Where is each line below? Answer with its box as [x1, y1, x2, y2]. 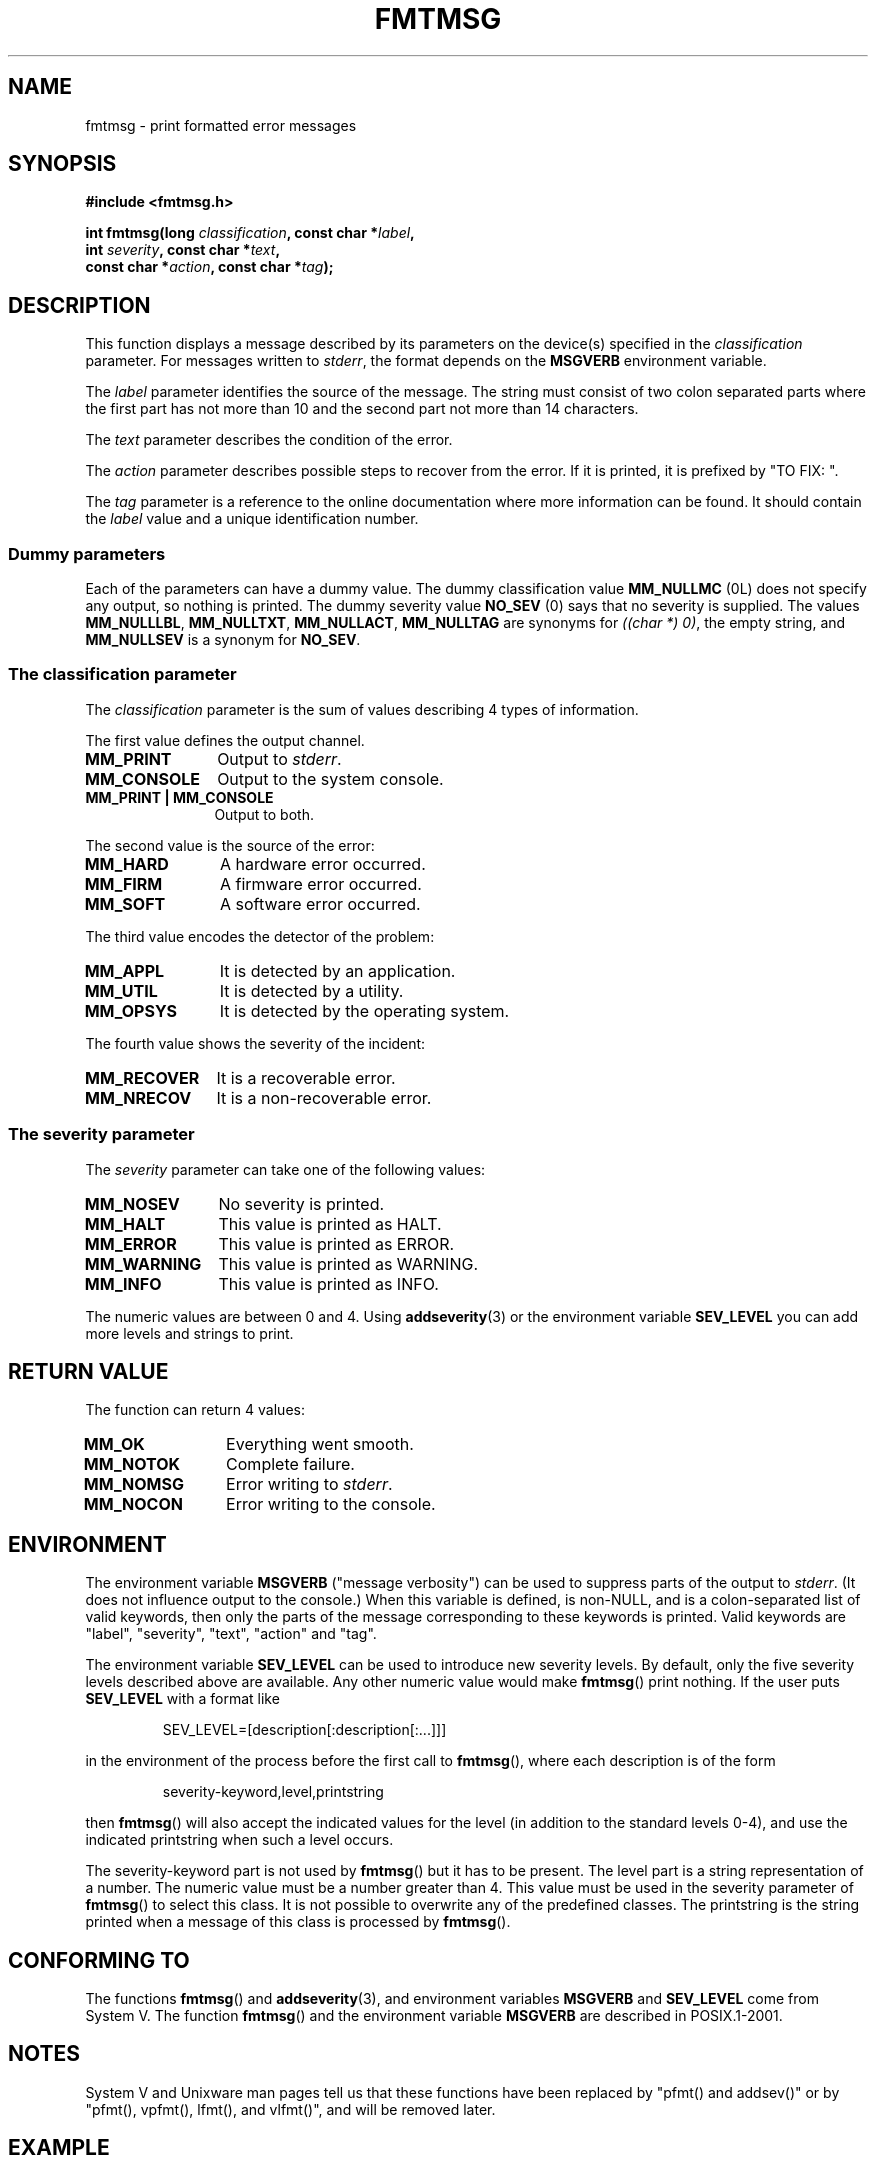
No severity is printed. [218, 1193, 385, 1214]
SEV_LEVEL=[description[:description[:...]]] [162, 1721, 447, 1739]
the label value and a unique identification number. [85, 510, 419, 528]
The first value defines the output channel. [85, 731, 365, 749]
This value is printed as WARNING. [218, 1253, 478, 1274]
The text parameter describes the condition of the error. [85, 431, 453, 449]
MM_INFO [84, 1273, 162, 1294]
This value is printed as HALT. [218, 1213, 442, 1234]
